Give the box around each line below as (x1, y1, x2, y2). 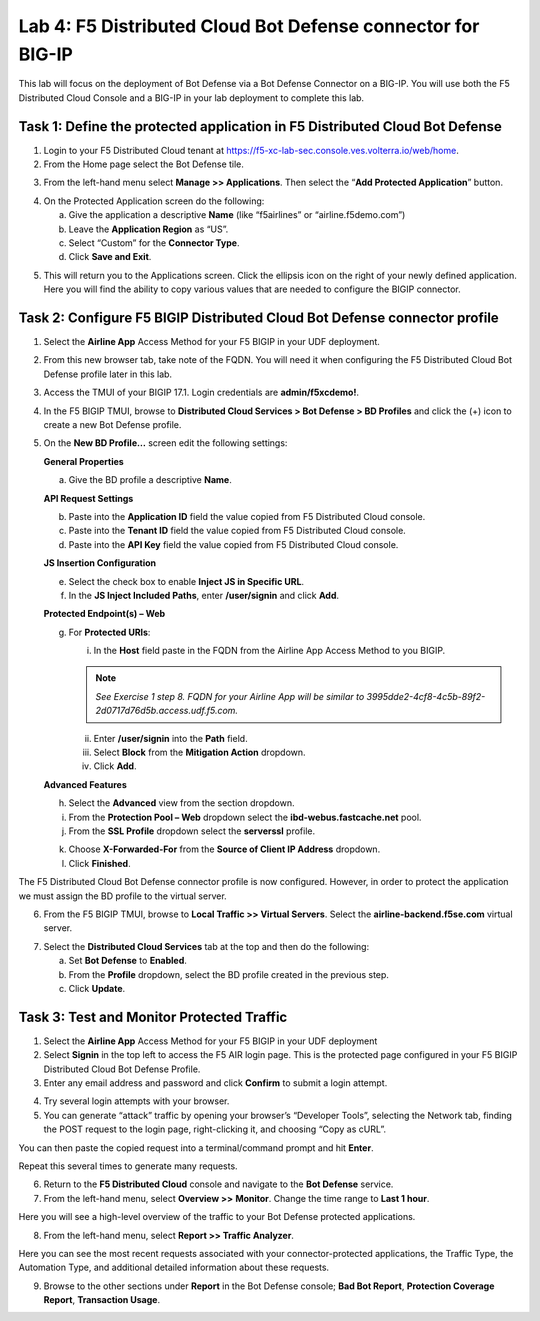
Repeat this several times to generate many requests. (18, 1160, 239, 1172)
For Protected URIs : (68, 626, 151, 638)
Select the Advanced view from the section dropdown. (68, 797, 295, 809)
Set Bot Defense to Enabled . (68, 955, 187, 967)
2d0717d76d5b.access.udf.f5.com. (95, 705, 239, 717)
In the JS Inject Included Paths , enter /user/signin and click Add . (68, 589, 340, 601)
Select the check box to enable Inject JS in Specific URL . (68, 575, 305, 587)
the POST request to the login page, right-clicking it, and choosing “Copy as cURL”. (43, 1123, 387, 1135)
